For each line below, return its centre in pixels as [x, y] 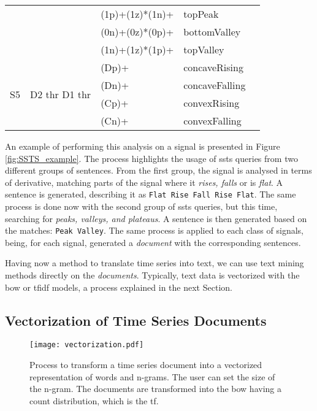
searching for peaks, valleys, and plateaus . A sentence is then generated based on [156, 218]
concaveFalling [215, 85]
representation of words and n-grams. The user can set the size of [152, 376]
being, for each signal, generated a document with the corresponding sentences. [153, 242]
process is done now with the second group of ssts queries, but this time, [141, 206]
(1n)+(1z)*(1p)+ [137, 49]
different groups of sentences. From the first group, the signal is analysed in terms [158, 170]
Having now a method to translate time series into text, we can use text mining [155, 263]
